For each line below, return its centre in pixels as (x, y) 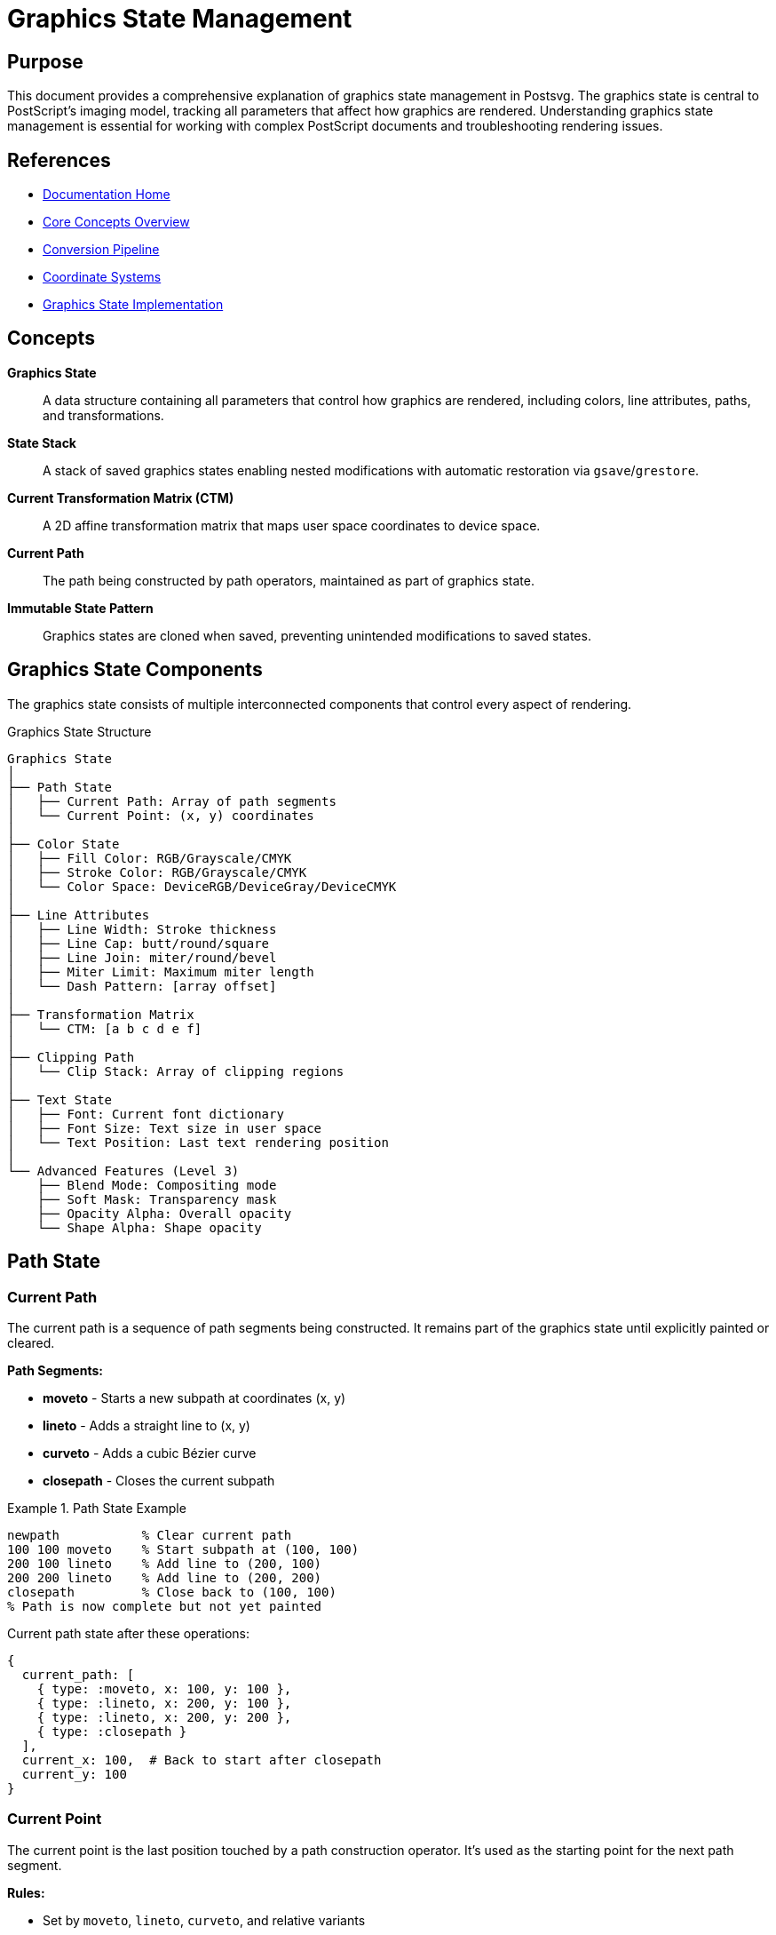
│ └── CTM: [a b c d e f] (105, 1028)
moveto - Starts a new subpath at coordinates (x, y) (194, 1397)
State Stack (42, 442)
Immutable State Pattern (80, 608)
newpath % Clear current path (150, 1535)
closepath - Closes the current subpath (159, 1480)
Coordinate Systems (102, 277)
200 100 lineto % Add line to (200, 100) (165, 1563)
